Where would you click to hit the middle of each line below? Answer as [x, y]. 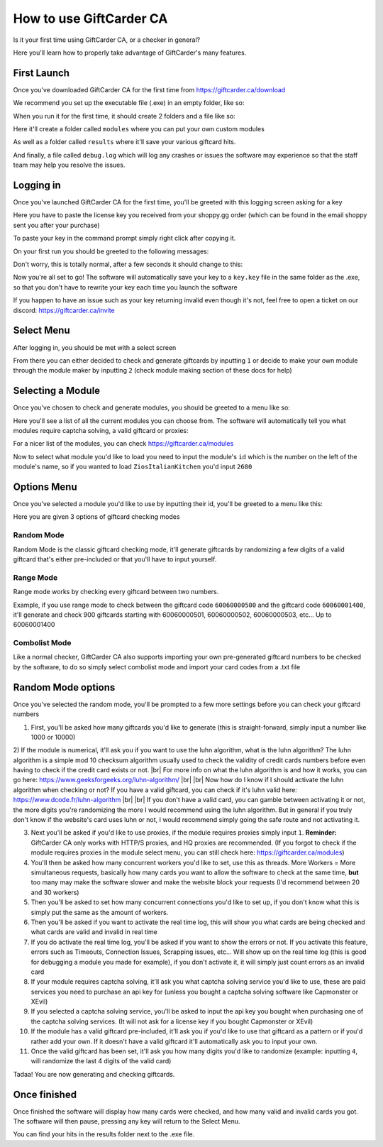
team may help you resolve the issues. [69, 165]
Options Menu [45, 487]
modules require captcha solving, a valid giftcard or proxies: [101, 430]
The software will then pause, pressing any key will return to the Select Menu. [127, 1121]
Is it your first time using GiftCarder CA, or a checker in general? [107, 40]
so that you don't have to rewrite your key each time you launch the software [125, 287]
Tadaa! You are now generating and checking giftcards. [94, 1074]
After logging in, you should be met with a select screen [95, 347]
